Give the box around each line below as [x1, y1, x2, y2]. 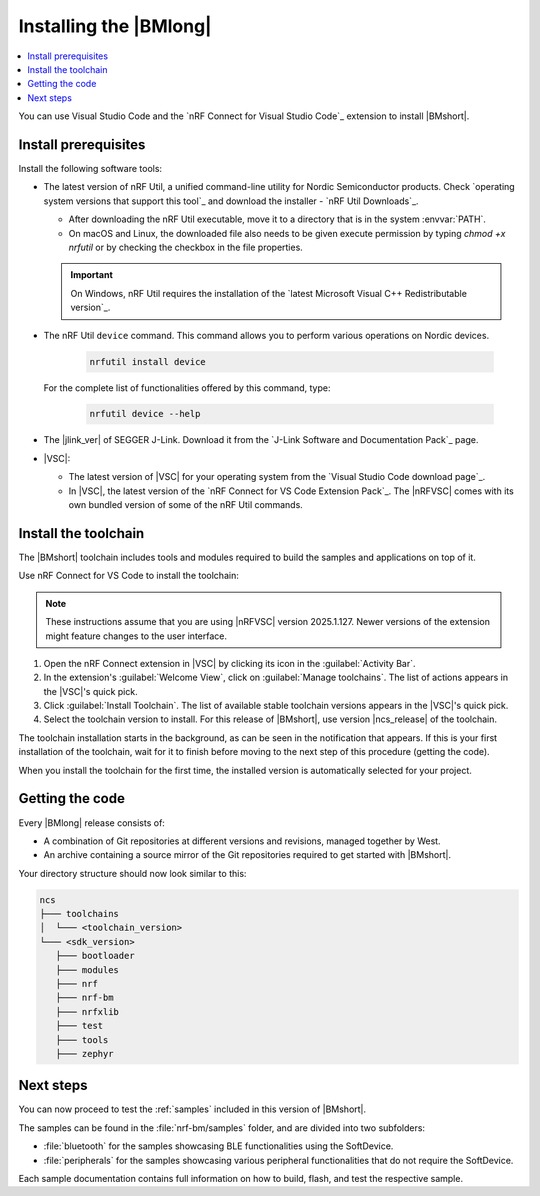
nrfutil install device [89, 356, 207, 367]
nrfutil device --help [89, 408, 201, 420]
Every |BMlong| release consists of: [18, 816, 165, 829]
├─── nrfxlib [55, 1006, 120, 1017]
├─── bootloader [55, 950, 135, 962]
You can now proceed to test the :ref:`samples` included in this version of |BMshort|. [18, 1103, 367, 1115]
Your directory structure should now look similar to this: [18, 867, 247, 879]
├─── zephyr [55, 1048, 114, 1059]
